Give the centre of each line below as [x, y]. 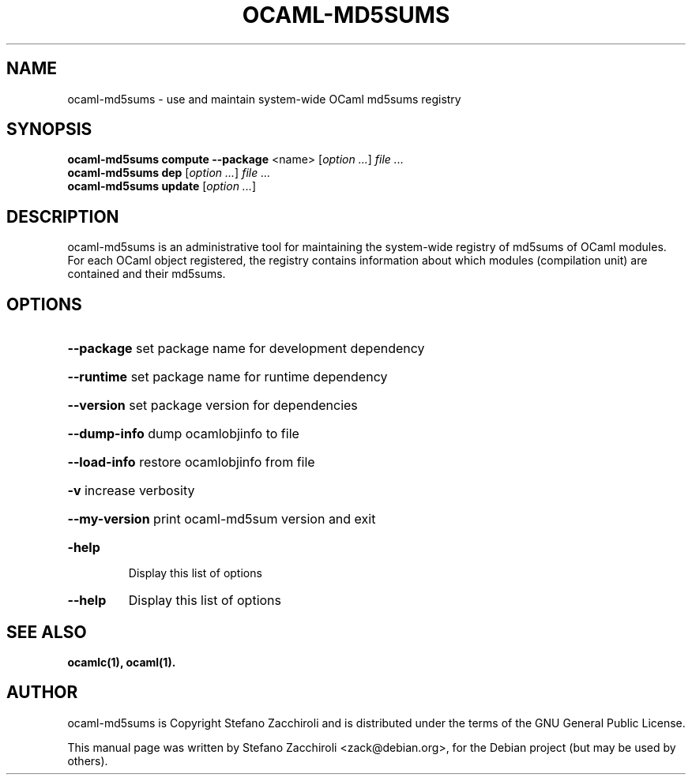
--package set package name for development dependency [246, 349]
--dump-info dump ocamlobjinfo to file [183, 434]
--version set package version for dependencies [212, 406]
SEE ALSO [47, 632]
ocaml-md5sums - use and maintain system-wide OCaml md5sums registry [264, 99]
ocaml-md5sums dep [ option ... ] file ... [169, 173]
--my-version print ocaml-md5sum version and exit [222, 519]
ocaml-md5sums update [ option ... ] [162, 186]
